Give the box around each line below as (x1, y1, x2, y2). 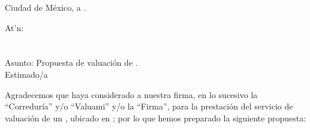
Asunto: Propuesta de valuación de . (5, 56, 138, 69)
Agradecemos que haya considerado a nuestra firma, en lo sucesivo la (5, 88, 258, 100)
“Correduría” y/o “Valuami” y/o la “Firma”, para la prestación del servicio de (5, 100, 293, 112)
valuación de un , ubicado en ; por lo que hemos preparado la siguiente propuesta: (5, 111, 306, 124)
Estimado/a (5, 68, 48, 80)
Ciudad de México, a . (5, 1, 86, 13)
